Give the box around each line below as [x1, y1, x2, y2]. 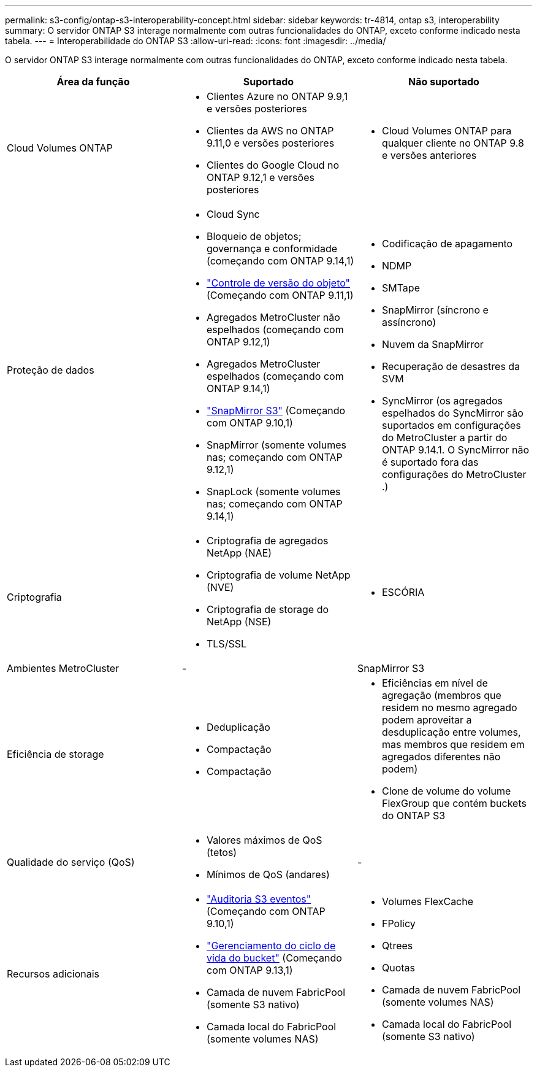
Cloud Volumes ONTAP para [381, 125, 512, 137]
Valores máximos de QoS [206, 834, 322, 846]
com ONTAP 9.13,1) [206, 964, 293, 976]
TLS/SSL [206, 638, 246, 650]
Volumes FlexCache [381, 895, 474, 908]
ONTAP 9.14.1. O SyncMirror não [381, 444, 529, 456]
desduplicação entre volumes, [381, 726, 521, 738]
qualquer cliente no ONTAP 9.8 [381, 137, 524, 149]
